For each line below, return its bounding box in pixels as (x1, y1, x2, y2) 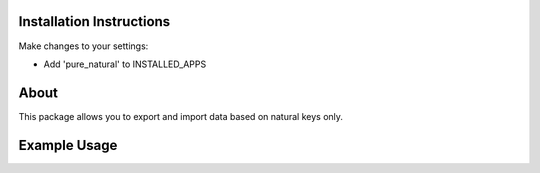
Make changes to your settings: (18, 40, 149, 52)
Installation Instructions (18, 13, 171, 30)
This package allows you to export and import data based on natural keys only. (18, 110, 344, 122)
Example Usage (18, 136, 118, 154)
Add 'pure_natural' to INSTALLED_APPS (43, 58, 207, 70)
